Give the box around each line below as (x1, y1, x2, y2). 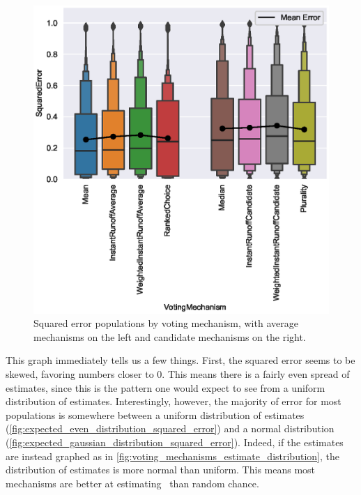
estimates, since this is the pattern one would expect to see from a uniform (6, 380, 325, 395)
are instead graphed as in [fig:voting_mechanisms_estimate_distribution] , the (6, 448, 339, 463)
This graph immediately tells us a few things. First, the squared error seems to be (6, 353, 355, 367)
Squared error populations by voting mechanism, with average (33, 316, 298, 330)
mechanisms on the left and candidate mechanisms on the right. (33, 329, 306, 344)
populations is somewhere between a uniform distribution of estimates (6, 407, 305, 422)
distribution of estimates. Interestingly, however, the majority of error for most (6, 394, 341, 409)
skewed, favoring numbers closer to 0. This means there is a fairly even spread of (6, 367, 350, 381)
